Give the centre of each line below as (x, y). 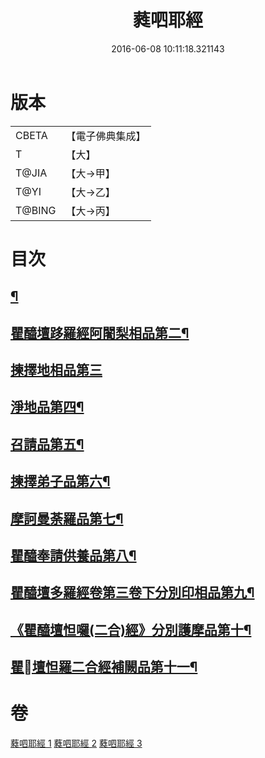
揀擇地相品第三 (56, 370)
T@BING (36, 210)
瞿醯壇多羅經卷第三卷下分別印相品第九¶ (132, 592)
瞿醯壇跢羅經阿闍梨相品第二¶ (100, 332)
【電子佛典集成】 (106, 136)
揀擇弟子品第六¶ (60, 481)
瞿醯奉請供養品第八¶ (73, 555)
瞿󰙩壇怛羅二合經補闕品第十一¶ (104, 667)
